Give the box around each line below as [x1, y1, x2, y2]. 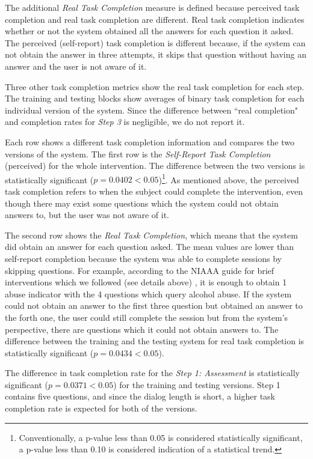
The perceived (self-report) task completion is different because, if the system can [5, 36, 306, 49]
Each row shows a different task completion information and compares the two [5, 135, 294, 148]
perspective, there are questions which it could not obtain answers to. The [5, 323, 279, 335]
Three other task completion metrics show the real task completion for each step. [5, 80, 305, 93]
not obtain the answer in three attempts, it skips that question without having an [5, 48, 306, 61]
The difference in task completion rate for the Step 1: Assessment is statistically [5, 366, 300, 379]
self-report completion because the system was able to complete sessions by [5, 252, 282, 264]
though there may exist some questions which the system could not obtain [5, 196, 279, 209]
